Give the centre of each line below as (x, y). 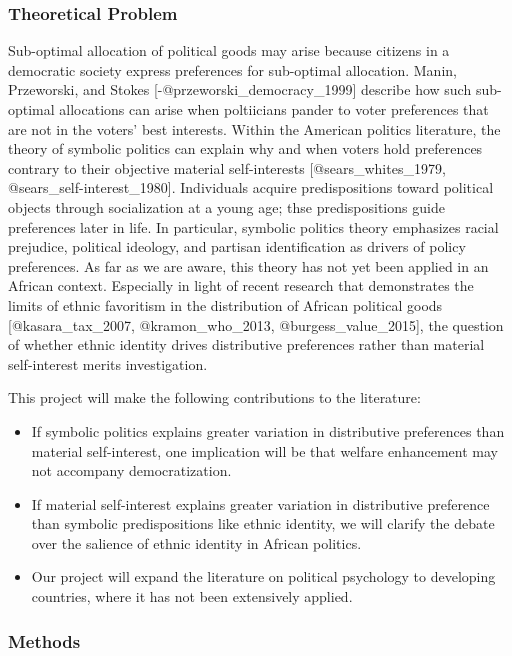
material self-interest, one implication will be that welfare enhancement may (264, 450)
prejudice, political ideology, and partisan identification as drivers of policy (237, 246)
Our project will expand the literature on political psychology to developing (263, 576)
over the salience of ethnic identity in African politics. (196, 542)
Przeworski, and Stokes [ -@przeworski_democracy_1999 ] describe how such (240, 89)
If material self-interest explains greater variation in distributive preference (260, 503)
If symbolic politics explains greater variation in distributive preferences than (268, 430)
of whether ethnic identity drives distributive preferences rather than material (246, 344)
